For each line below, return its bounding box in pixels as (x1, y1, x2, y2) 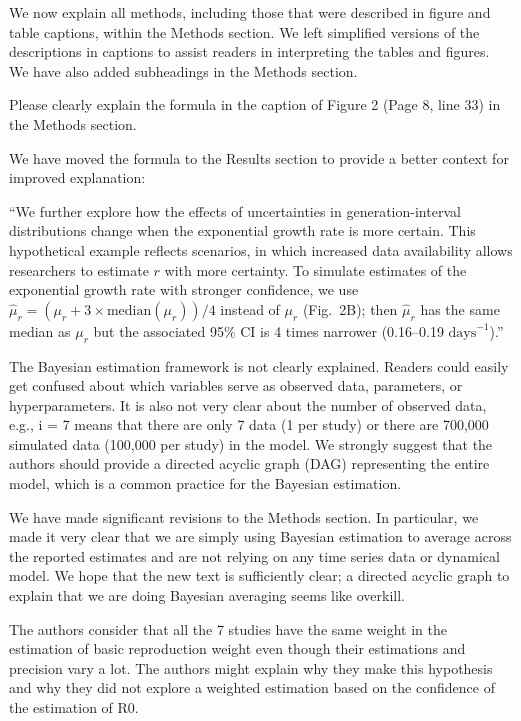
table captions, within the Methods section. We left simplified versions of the (9, 21, 480, 42)
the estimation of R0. (9, 697, 139, 718)
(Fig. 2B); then (302, 298, 398, 319)
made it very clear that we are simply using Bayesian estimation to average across (9, 526, 512, 547)
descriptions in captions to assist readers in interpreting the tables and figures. (9, 41, 490, 62)
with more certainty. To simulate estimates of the (164, 259, 467, 280)
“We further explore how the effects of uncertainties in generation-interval (9, 200, 461, 221)
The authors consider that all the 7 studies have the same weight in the (9, 618, 447, 639)
